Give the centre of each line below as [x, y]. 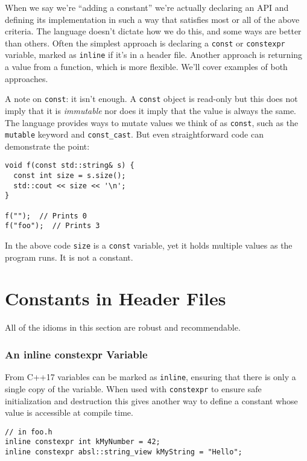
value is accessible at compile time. [69, 412]
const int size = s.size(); [70, 176]
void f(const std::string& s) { [70, 166]
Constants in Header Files [116, 298]
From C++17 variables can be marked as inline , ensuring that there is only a [150, 377]
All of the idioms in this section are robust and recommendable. [123, 327]
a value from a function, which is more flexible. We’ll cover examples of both [146, 67]
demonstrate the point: [47, 146]
